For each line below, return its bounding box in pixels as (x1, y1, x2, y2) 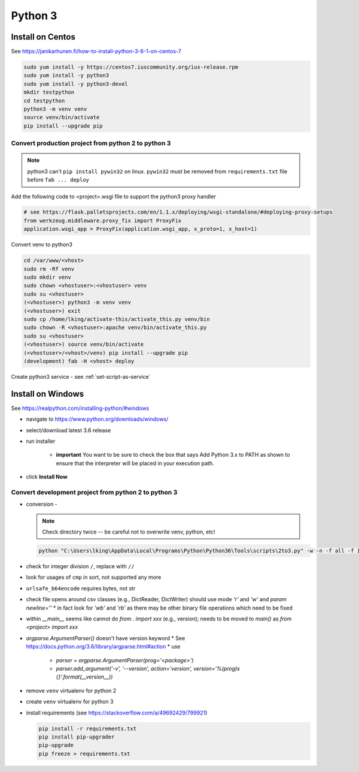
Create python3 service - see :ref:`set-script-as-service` (11, 373, 151, 380)
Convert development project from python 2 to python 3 (11, 488, 178, 496)
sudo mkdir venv (23, 274, 72, 281)
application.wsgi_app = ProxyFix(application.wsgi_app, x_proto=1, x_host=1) (23, 225, 257, 233)
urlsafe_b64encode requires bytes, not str (26, 584, 136, 592)
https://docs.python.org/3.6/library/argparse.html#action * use (26, 643, 181, 650)
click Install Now (26, 474, 68, 481)
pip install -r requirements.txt (38, 725, 137, 732)
